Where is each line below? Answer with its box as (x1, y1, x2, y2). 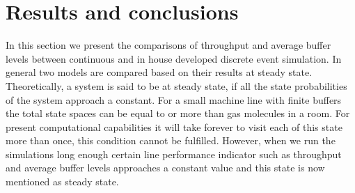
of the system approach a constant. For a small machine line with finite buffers (6, 92, 342, 107)
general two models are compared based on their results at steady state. (6, 65, 313, 79)
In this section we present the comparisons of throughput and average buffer (6, 38, 331, 52)
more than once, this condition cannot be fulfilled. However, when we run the (6, 133, 336, 148)
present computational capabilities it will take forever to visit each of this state (6, 119, 342, 134)
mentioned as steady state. (6, 174, 119, 189)
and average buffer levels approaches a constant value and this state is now (6, 160, 325, 175)
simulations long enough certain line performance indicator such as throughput (6, 146, 342, 161)
